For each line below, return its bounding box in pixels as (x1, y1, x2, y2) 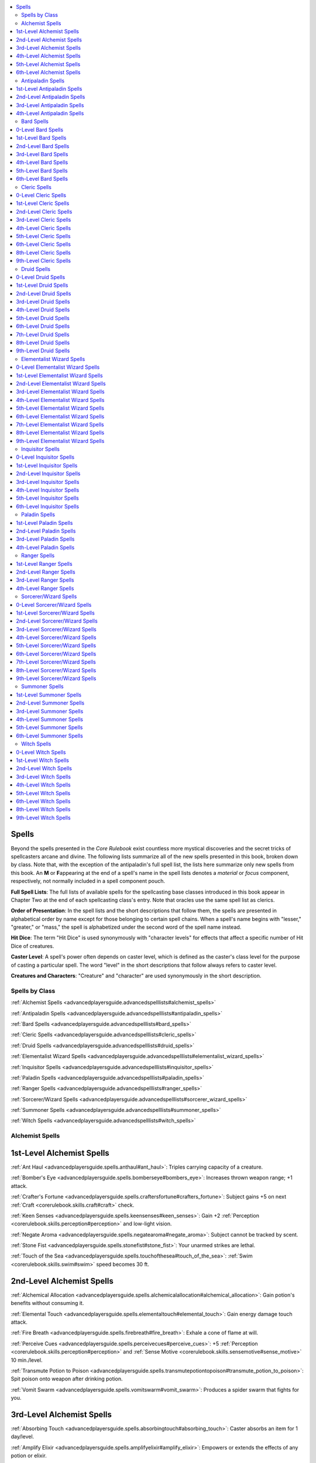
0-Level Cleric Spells (16, 191, 67, 198)
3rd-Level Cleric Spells (16, 217, 71, 224)
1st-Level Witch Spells (16, 757, 70, 764)
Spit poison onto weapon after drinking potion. (11, 1375, 123, 1382)
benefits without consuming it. (11, 1300, 84, 1307)
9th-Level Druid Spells (16, 347, 70, 354)
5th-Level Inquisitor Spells (16, 494, 79, 502)
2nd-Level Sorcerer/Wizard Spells (16, 617, 98, 624)
